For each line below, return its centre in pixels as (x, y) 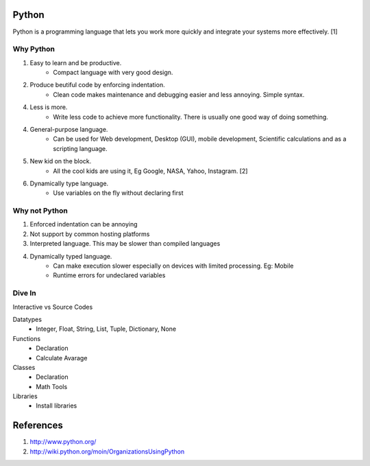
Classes (24, 367)
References (38, 426)
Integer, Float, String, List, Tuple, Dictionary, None (106, 329)
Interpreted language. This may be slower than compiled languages (125, 244)
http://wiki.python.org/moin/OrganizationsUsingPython (107, 451)
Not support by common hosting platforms (90, 234)
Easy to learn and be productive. (76, 62)
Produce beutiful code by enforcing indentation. (97, 85)
